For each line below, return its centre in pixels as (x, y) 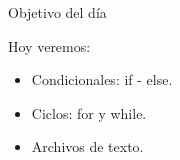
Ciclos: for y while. (89, 112)
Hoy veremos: (49, 45)
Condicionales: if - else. (102, 79)
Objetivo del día (57, 12)
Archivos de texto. (87, 146)
